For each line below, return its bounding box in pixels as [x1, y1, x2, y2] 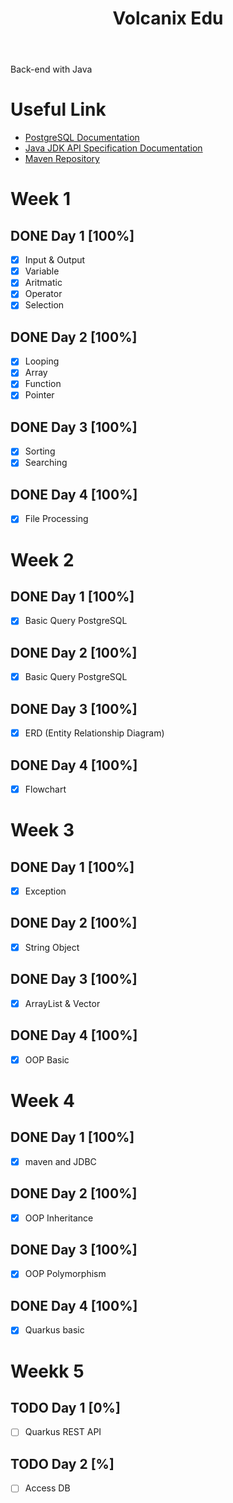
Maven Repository [24, 153, 100, 165]
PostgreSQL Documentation [24, 132, 140, 144]
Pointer [24, 389, 55, 401]
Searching [24, 457, 68, 469]
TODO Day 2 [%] [10, 1455, 115, 1472]
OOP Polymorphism [24, 1268, 107, 1280]
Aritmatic [24, 277, 63, 289]
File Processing [24, 513, 89, 525]
